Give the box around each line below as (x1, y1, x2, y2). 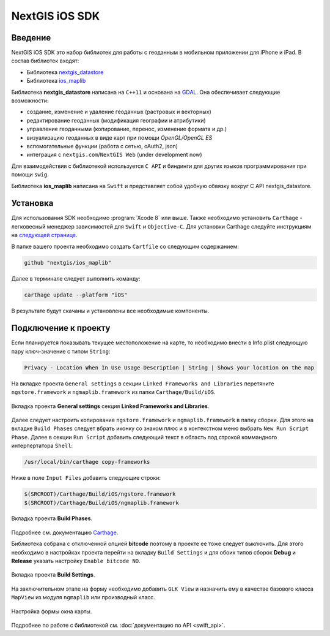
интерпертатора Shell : (11, 442, 73, 450)
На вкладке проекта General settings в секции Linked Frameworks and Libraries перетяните (11, 380, 274, 387)
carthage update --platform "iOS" (24, 291, 128, 298)
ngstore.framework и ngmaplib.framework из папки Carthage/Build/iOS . (11, 388, 216, 396)
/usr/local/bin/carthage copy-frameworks (24, 458, 150, 466)
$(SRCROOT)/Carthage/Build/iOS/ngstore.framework (24, 491, 176, 498)
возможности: (11, 97, 49, 104)
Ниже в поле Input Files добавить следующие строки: (11, 474, 161, 482)
